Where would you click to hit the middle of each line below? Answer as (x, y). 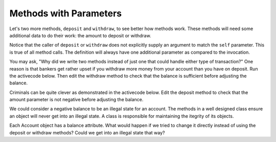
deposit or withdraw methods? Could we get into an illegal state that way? (87, 132)
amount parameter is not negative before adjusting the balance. (76, 100)
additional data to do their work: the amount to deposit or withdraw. (80, 35)
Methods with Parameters (66, 13)
